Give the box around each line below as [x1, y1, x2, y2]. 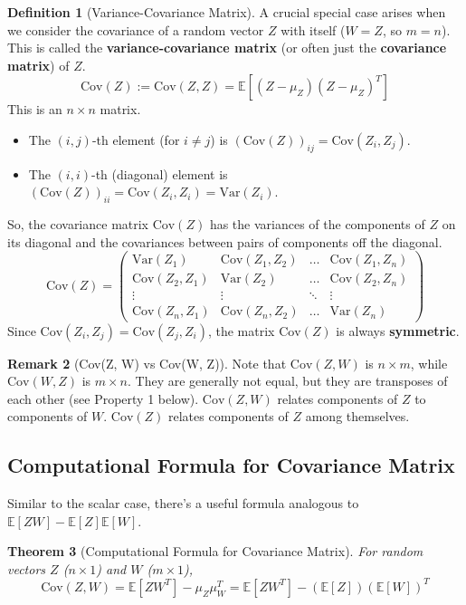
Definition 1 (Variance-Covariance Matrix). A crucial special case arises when [7, 3, 446, 21]
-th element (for [91, 130, 180, 149]
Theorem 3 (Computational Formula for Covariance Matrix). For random [7, 542, 423, 561]
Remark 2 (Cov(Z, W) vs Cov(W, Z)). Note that [7, 353, 287, 372]
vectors [7, 559, 46, 578]
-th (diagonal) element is [90, 164, 228, 183]
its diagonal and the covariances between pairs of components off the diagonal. [7, 232, 442, 251]
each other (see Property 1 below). [7, 389, 199, 408]
